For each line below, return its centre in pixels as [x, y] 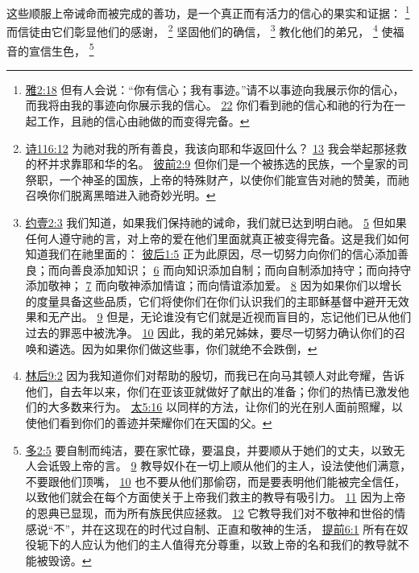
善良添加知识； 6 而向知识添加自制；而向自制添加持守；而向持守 [241, 269]
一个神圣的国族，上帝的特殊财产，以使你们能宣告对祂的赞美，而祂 [234, 179]
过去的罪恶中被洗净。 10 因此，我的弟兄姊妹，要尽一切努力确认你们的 [210, 333]
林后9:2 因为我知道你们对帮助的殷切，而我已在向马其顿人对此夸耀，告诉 [215, 375]
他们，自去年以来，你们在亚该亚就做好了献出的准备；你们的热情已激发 [212, 391]
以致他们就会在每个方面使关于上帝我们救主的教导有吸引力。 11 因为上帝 [216, 497]
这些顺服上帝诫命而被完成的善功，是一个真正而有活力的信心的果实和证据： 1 [208, 12]
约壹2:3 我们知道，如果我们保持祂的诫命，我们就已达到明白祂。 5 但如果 [216, 222]
